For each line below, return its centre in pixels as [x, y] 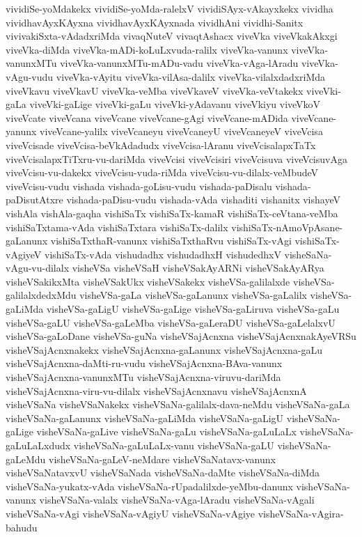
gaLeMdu [26, 459]
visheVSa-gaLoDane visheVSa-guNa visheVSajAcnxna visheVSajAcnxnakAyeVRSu [181, 336]
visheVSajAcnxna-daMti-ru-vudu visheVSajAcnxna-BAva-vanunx [144, 363]
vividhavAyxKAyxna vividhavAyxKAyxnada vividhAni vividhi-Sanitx [155, 22]
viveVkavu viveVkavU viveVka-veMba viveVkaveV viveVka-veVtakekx [155, 90]
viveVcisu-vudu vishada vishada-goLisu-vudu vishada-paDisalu [139, 186]
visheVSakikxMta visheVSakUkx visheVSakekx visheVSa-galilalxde [148, 281]
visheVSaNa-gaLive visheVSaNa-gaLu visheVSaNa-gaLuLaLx [166, 431]
